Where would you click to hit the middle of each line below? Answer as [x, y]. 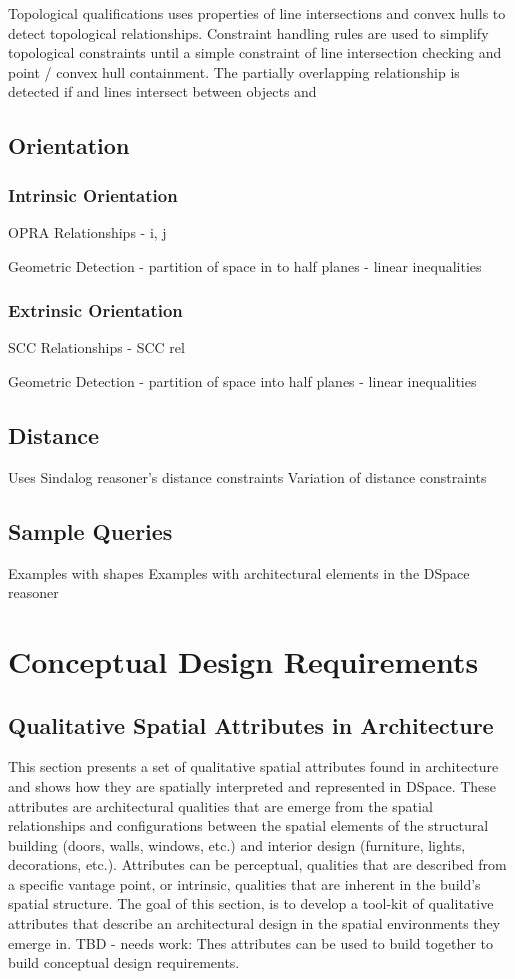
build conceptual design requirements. [124, 962]
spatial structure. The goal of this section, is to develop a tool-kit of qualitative [251, 903]
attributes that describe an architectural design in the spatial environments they [254, 923]
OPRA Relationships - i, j [87, 231]
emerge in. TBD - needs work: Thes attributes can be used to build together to [250, 942]
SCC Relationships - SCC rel [96, 347]
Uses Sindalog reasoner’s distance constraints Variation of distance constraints [247, 476]
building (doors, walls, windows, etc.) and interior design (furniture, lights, [237, 844]
